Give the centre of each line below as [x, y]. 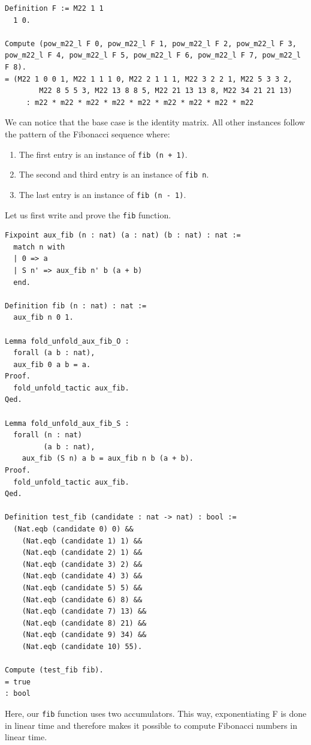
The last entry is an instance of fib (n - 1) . [102, 194]
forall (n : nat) [48, 435]
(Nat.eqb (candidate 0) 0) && [73, 529]
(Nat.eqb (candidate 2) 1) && [82, 553]
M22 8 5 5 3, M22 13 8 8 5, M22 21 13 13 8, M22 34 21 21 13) [166, 91]
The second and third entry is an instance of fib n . [114, 174]
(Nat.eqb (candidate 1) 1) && [82, 541]
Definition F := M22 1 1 [54, 8]
